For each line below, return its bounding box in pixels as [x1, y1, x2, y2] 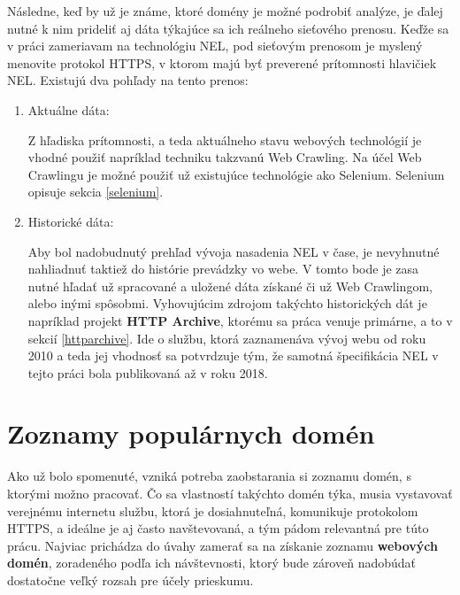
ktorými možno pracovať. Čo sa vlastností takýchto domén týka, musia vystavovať [7, 484, 453, 502]
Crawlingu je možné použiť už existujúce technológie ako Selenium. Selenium [27, 165, 445, 183]
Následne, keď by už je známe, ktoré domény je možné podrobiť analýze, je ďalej [7, 2, 443, 19]
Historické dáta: [27, 212, 114, 230]
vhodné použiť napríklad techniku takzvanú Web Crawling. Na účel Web [27, 148, 422, 166]
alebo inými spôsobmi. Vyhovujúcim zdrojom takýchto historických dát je [27, 294, 427, 313]
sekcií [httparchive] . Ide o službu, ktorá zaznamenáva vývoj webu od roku [27, 328, 426, 347]
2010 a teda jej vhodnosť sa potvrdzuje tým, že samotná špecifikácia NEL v [27, 346, 439, 365]
